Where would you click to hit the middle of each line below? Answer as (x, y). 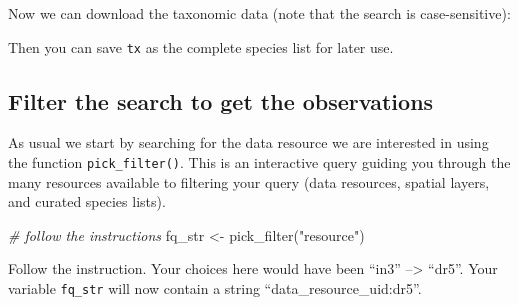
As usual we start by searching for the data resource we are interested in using (248, 142)
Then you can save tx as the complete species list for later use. (201, 46)
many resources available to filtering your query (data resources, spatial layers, (249, 181)
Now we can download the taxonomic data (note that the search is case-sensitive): (259, 13)
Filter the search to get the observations (221, 100)
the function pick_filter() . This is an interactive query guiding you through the (259, 162)
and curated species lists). (87, 201)
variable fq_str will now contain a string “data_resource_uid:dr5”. (215, 288)
